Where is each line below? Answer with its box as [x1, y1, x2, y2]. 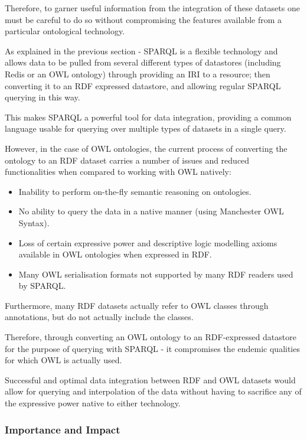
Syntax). [18, 216, 50, 229]
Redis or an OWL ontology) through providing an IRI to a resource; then [5, 67, 270, 80]
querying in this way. [5, 91, 80, 103]
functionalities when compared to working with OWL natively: [5, 165, 231, 178]
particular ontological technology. [5, 25, 125, 37]
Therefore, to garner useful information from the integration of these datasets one [5, 2, 300, 14]
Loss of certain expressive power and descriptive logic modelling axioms [18, 236, 277, 249]
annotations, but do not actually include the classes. [5, 311, 194, 323]
